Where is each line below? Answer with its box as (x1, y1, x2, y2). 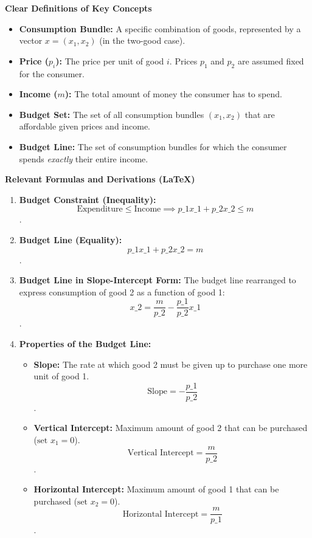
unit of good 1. (33, 370, 89, 382)
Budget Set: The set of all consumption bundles (19, 108, 204, 120)
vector (19, 34, 43, 47)
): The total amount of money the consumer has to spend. (64, 88, 282, 100)
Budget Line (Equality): (19, 233, 122, 246)
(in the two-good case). (99, 34, 185, 47)
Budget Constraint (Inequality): (19, 193, 156, 205)
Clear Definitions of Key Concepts (5, 2, 152, 14)
